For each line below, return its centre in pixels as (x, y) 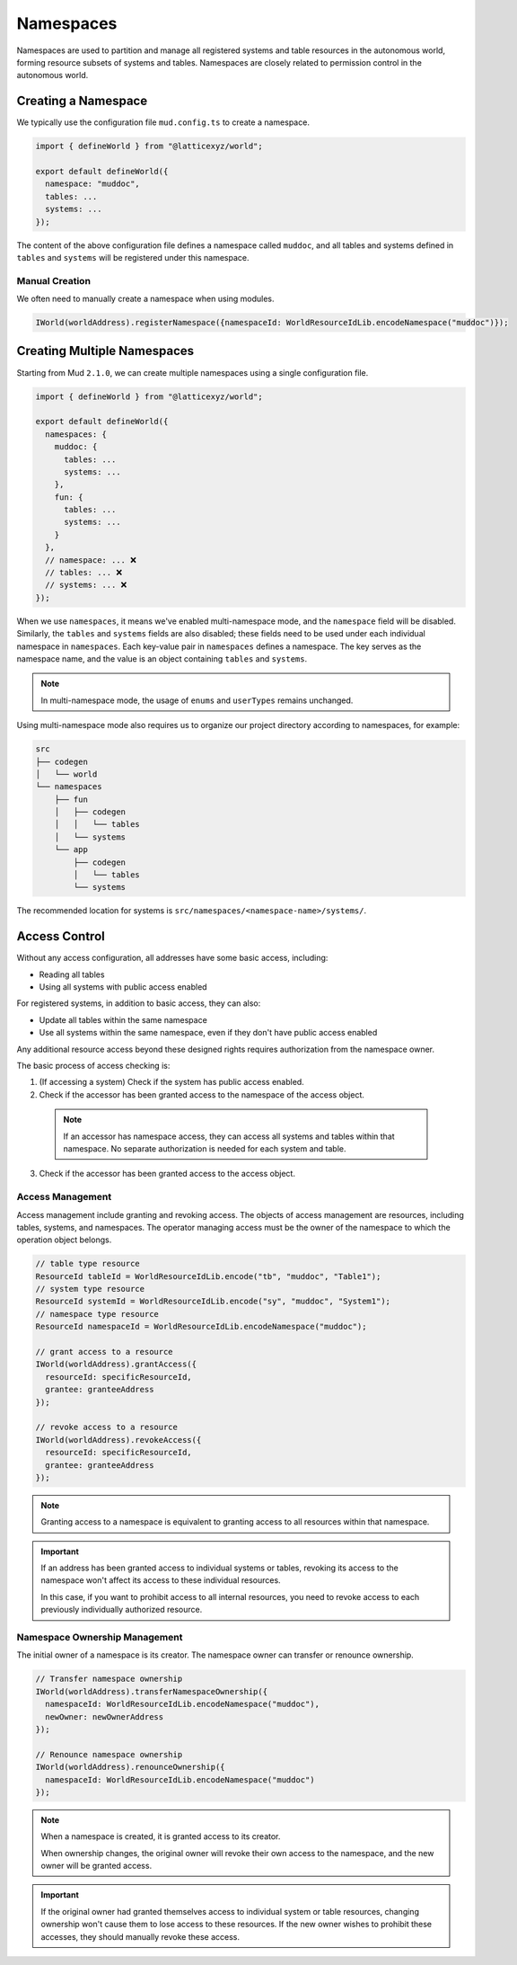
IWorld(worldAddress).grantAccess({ (116, 1365)
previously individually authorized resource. (122, 1610)
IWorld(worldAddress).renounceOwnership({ (130, 1767)
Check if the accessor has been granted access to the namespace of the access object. (202, 1094)
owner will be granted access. (96, 1866)
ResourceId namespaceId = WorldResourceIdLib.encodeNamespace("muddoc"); (201, 1327)
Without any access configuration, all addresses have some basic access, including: (172, 958)
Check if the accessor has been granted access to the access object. (167, 1174)
